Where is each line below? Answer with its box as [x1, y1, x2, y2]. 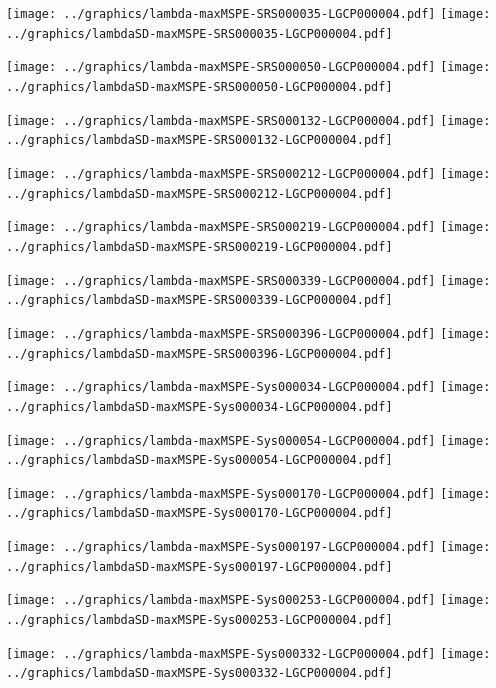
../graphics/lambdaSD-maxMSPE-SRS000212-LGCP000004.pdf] [6, 186, 393, 201]
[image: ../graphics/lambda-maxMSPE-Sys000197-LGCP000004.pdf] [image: [6, 540, 491, 555]
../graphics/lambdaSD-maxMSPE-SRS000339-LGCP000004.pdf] [6, 293, 393, 308]
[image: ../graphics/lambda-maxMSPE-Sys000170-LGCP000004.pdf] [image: [6, 486, 491, 501]
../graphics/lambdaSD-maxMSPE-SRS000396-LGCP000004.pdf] [6, 346, 393, 361]
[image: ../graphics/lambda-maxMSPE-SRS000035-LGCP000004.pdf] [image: [6, 7, 491, 21]
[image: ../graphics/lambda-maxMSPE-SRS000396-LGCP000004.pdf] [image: [6, 326, 491, 341]
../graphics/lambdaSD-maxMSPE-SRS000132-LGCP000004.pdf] [6, 133, 393, 148]
